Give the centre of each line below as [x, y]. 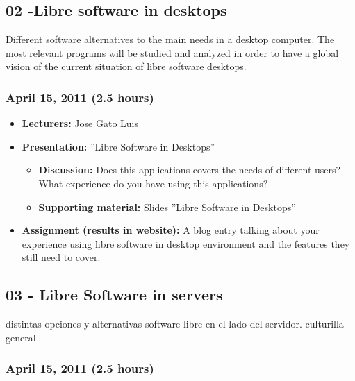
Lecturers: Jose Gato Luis [80, 123]
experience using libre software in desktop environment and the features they [186, 243]
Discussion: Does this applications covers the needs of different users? [190, 170]
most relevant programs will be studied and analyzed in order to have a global [172, 52]
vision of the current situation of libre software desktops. [126, 66]
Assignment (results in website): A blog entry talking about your [171, 230]
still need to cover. [61, 257]
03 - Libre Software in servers [114, 295]
